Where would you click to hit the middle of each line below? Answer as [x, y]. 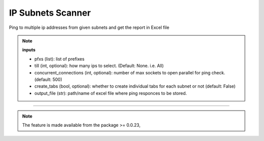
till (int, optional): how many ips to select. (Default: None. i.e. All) [99, 66]
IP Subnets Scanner [50, 13]
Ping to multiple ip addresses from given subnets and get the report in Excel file [89, 27]
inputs [29, 50]
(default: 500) [48, 79]
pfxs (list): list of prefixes [60, 59]
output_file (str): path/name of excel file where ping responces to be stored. [111, 93]
